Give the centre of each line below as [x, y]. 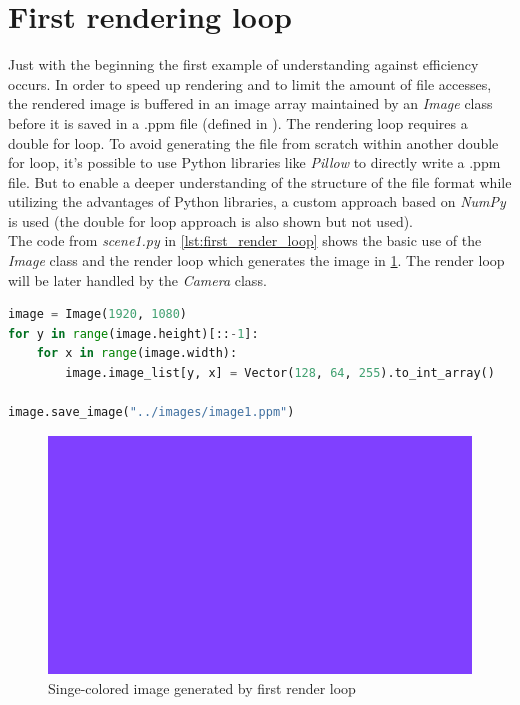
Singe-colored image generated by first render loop [202, 687]
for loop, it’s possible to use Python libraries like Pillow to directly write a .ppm [254, 162]
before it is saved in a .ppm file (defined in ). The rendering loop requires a [238, 122]
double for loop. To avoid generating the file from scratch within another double [253, 142]
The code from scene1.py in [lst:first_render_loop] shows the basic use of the [245, 240]
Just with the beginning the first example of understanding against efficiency [243, 64]
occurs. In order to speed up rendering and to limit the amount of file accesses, [250, 83]
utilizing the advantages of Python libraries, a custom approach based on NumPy [257, 201]
